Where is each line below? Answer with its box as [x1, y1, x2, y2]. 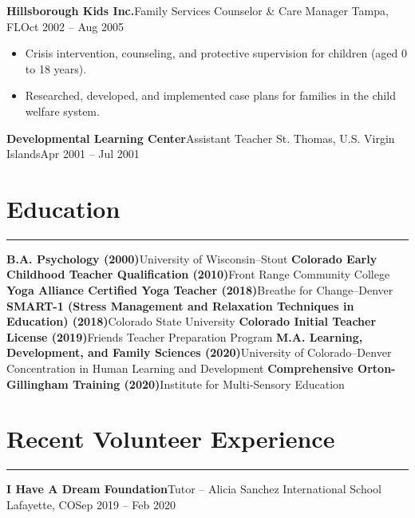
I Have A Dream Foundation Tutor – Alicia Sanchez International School [6, 480, 381, 497]
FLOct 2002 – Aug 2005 [6, 18, 124, 34]
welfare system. [25, 102, 100, 119]
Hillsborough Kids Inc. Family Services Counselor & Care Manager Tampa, [6, 2, 389, 18]
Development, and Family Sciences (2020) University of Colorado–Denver [6, 344, 392, 361]
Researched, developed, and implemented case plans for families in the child [25, 87, 396, 104]
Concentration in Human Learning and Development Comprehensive [6, 360, 354, 377]
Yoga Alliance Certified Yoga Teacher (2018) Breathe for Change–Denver [6, 282, 393, 299]
